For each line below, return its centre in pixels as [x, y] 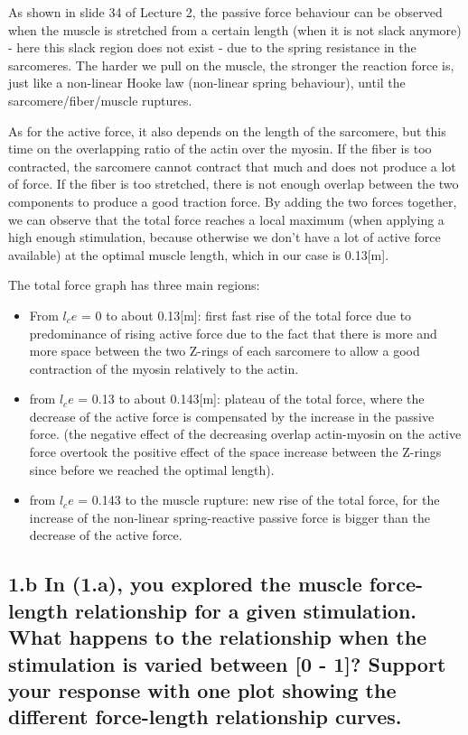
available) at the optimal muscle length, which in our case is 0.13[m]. [199, 254]
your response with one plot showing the [202, 689]
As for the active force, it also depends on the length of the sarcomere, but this [227, 130]
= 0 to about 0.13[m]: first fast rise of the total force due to [247, 315]
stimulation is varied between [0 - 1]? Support [227, 663]
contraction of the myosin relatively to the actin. [164, 368]
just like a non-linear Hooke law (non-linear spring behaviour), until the [207, 83]
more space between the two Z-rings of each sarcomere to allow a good [225, 351]
